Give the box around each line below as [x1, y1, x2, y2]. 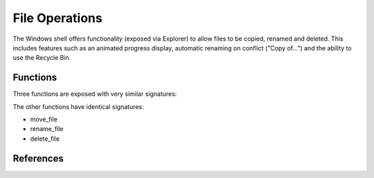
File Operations [12, 10, 103, 26]
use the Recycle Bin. [12, 54, 71, 62]
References [12, 152, 64, 164]
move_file [30, 115, 58, 123]
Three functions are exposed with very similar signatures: [12, 90, 177, 98]
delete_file [30, 135, 60, 143]
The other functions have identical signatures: [12, 102, 145, 110]
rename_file [30, 125, 64, 133]
